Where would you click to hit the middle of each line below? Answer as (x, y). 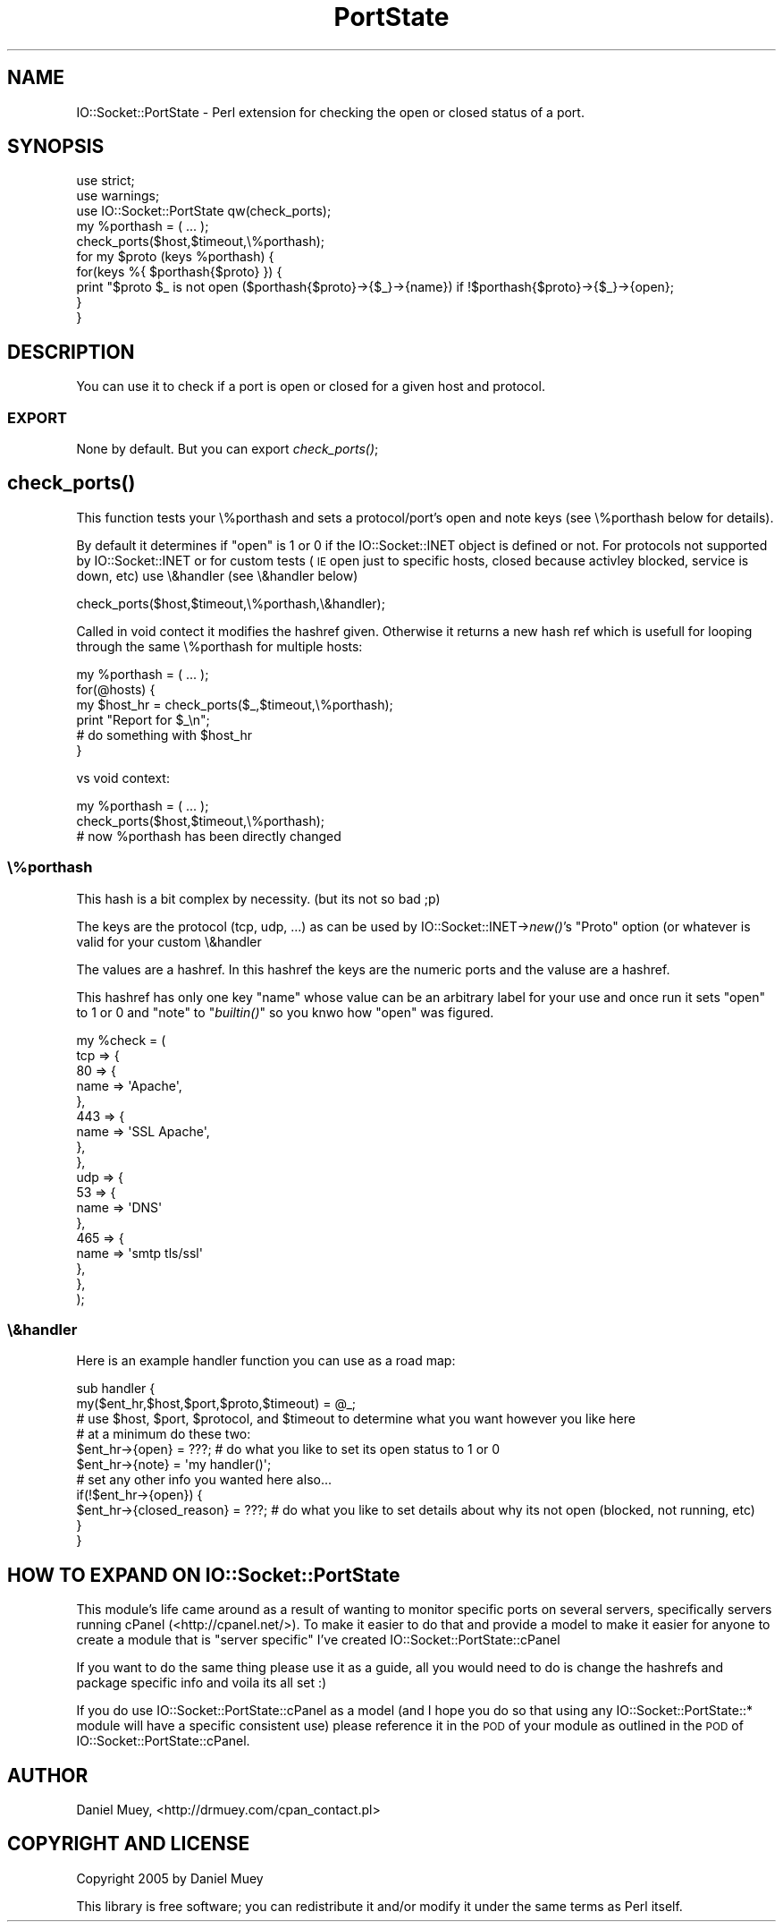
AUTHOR (48, 1775)
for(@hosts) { (116, 689)
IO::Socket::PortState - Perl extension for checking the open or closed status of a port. (330, 112)
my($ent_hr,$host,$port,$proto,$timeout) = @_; (216, 1404)
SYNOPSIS (56, 147)
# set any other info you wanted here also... (204, 1480)
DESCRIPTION (71, 352)
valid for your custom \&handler (169, 941)
